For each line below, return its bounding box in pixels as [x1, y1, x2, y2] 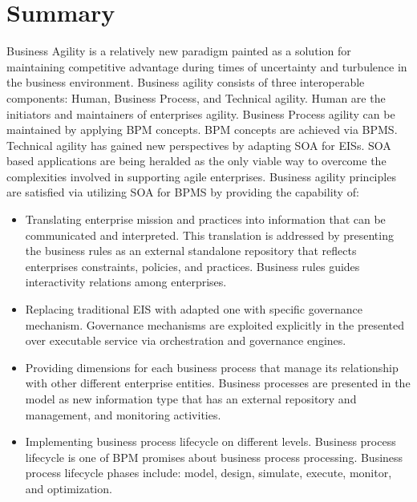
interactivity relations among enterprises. [25, 273, 227, 290]
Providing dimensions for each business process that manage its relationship [25, 358, 399, 375]
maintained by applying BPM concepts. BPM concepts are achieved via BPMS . [6, 121, 398, 138]
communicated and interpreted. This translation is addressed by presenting [25, 226, 394, 243]
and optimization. [25, 480, 112, 496]
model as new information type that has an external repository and [25, 391, 357, 407]
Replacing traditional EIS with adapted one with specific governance [25, 301, 362, 318]
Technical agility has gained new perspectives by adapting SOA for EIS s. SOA [6, 136, 391, 153]
